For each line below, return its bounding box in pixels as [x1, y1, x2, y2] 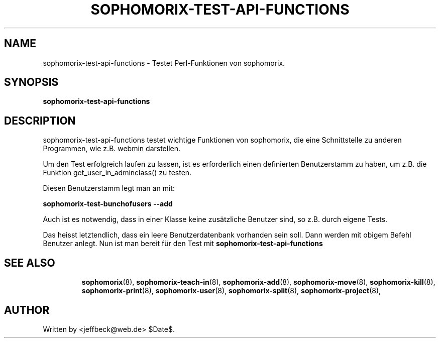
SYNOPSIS [4, 76, 59, 89]
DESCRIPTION [4, 114, 76, 127]
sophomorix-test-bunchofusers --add [43, 199, 173, 208]
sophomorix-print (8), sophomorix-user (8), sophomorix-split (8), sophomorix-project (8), [81, 286, 381, 295]
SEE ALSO [4, 256, 55, 269]
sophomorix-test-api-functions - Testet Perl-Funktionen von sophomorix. [43, 58, 285, 67]
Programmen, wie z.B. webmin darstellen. [43, 144, 181, 153]
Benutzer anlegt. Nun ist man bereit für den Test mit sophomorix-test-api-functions [43, 239, 323, 248]
